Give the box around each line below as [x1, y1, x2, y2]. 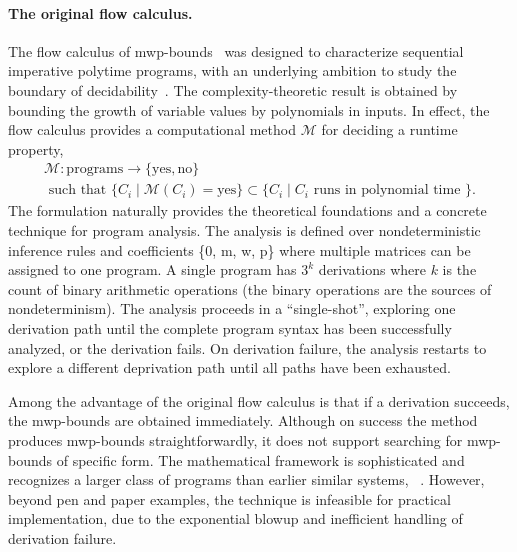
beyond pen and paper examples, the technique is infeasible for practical [8, 488, 451, 509]
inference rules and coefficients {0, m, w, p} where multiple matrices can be [8, 239, 471, 260]
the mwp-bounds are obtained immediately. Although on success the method [8, 410, 478, 431]
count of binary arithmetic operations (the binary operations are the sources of [8, 278, 492, 299]
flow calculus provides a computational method [8, 119, 296, 140]
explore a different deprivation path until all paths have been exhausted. [8, 357, 451, 378]
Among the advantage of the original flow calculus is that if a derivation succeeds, [8, 390, 510, 411]
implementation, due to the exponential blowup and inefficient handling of [8, 508, 463, 529]
